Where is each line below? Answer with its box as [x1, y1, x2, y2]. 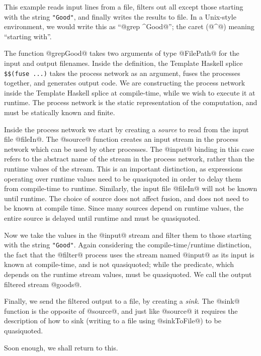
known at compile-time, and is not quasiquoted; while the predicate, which [4, 259, 234, 270]
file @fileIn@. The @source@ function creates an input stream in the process [4, 134, 239, 144]
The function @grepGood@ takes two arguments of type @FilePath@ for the [4, 48, 239, 58]
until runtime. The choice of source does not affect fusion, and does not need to [4, 193, 249, 203]
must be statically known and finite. [4, 107, 115, 118]
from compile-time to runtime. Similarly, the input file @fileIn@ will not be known [4, 183, 257, 194]
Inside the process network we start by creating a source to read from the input [4, 124, 249, 134]
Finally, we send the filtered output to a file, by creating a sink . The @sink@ [4, 296, 240, 306]
